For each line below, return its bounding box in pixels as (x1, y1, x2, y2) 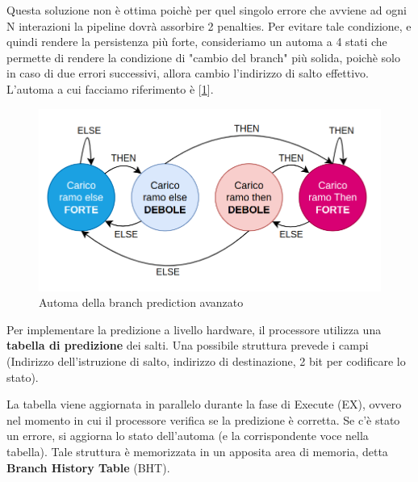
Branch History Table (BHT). (6, 459, 170, 476)
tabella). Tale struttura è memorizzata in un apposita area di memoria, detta (6, 443, 388, 459)
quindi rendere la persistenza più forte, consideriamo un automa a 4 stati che (6, 33, 387, 50)
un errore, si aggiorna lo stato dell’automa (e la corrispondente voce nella (6, 427, 369, 444)
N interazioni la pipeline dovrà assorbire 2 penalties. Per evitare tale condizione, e (6, 17, 412, 34)
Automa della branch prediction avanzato (39, 294, 244, 311)
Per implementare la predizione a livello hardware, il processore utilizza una (6, 321, 382, 337)
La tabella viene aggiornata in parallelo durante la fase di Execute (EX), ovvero (6, 396, 402, 413)
